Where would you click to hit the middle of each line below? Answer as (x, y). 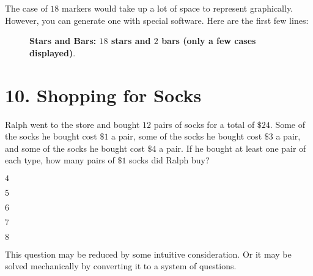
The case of (26, 8)
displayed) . (53, 52)
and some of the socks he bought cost (75, 148)
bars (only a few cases (209, 41)
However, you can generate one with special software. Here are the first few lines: (157, 20)
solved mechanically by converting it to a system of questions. (121, 266)
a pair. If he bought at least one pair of (233, 148)
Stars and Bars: (63, 41)
